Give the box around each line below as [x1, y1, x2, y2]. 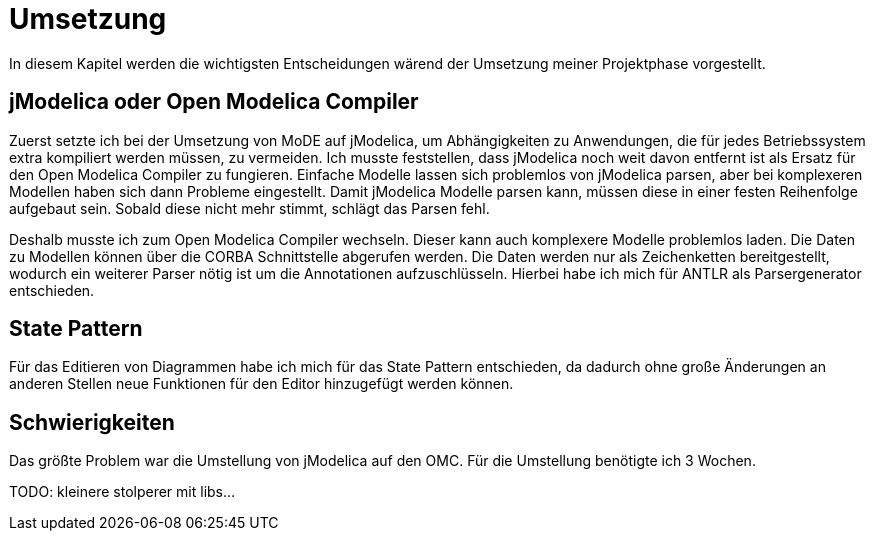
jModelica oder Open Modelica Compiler [9, 89, 419, 115]
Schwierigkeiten [9, 409, 175, 435]
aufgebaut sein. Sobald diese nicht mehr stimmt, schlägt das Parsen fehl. [9, 199, 490, 217]
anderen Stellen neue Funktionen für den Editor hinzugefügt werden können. [9, 375, 514, 393]
